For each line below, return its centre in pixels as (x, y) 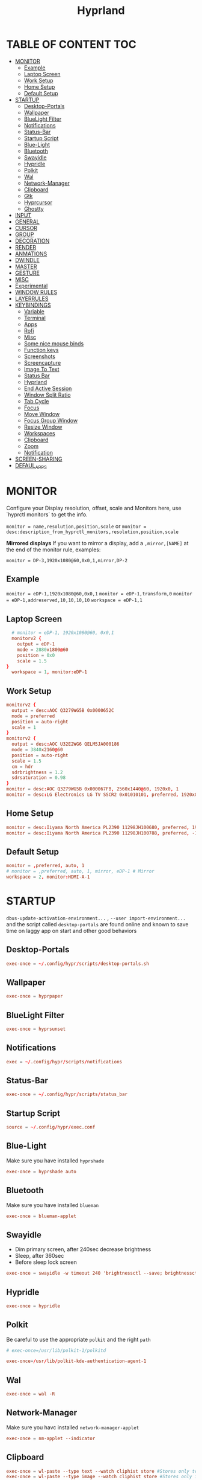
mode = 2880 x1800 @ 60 (43, 650)
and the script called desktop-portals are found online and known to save (97, 924)
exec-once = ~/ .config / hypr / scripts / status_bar (67, 1094)
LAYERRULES (32, 298)
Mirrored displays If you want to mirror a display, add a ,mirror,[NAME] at (97, 543)
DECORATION (32, 241)
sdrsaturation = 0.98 (39, 778)
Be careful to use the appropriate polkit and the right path (79, 1339)
